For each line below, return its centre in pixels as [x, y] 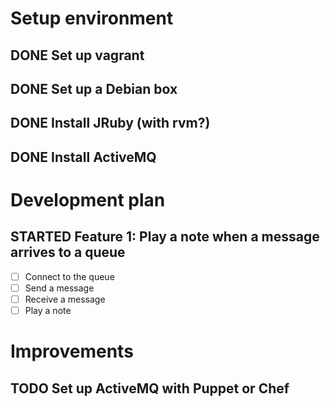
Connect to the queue [69, 276]
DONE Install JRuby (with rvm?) [110, 123]
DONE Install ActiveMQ [83, 157]
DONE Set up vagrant [77, 55]
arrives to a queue [68, 252]
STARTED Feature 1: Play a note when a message [165, 237]
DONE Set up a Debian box [94, 88]
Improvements [72, 351]
